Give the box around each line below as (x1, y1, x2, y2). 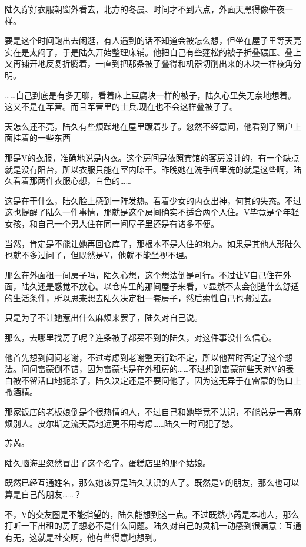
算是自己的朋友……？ (5, 488, 82, 500)
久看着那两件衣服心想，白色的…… (5, 174, 131, 187)
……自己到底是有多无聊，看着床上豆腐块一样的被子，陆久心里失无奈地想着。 (5, 88, 296, 101)
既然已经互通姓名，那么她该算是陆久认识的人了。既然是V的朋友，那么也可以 (5, 476, 300, 489)
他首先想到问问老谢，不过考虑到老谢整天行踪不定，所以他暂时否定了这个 (5, 351, 285, 363)
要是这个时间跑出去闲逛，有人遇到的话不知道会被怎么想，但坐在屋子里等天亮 (5, 34, 301, 47)
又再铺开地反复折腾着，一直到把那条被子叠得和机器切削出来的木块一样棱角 (5, 57, 293, 70)
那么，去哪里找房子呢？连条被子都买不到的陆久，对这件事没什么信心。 (5, 331, 277, 344)
